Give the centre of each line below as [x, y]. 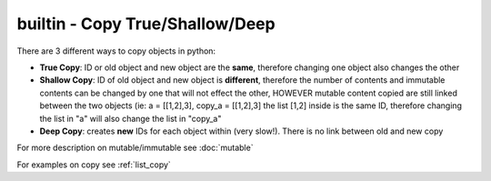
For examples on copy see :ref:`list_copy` [94, 165]
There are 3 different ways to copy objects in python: [116, 51]
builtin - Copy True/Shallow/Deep [146, 24]
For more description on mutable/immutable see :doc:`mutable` [135, 148]
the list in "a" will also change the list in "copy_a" [130, 118]
